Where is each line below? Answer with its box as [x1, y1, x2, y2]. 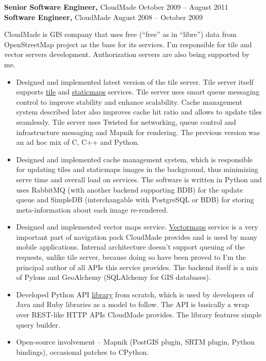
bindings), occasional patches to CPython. [16, 346, 149, 357]
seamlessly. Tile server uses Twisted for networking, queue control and [16, 116, 236, 127]
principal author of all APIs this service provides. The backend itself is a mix [16, 261, 258, 272]
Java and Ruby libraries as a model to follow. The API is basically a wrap [16, 299, 249, 310]
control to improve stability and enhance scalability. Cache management [16, 96, 242, 107]
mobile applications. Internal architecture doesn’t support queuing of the [16, 241, 245, 252]
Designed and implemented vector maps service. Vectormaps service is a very [16, 221, 258, 232]
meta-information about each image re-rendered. [16, 204, 168, 215]
